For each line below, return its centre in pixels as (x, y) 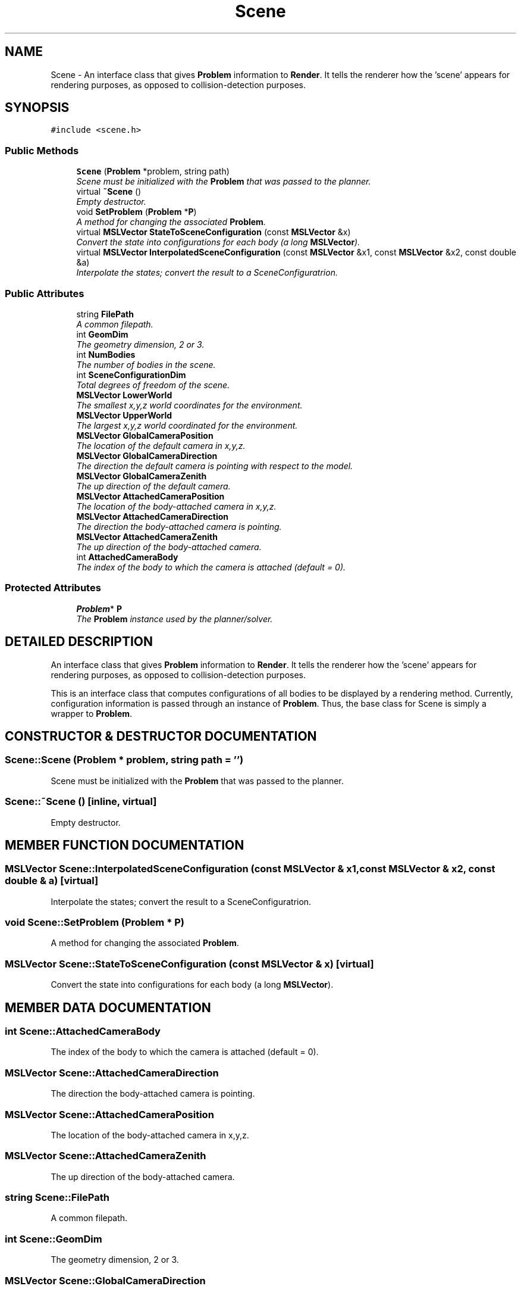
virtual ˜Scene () (109, 192)
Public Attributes (45, 293)
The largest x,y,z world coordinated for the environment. (187, 425)
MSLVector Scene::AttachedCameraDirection (112, 1073)
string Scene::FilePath (57, 1198)
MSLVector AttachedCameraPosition (150, 496)
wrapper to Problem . (92, 713)
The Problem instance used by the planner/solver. (175, 619)
